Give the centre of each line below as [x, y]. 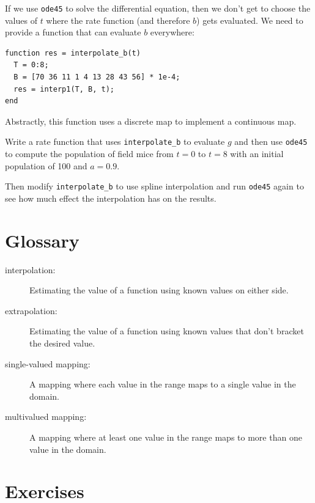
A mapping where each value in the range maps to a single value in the [163, 384]
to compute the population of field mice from [89, 154]
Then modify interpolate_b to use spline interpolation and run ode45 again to [154, 186]
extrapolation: [31, 310]
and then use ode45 [271, 141]
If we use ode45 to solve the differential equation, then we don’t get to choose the [158, 8]
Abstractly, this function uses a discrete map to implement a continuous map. [151, 121]
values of [21, 20]
